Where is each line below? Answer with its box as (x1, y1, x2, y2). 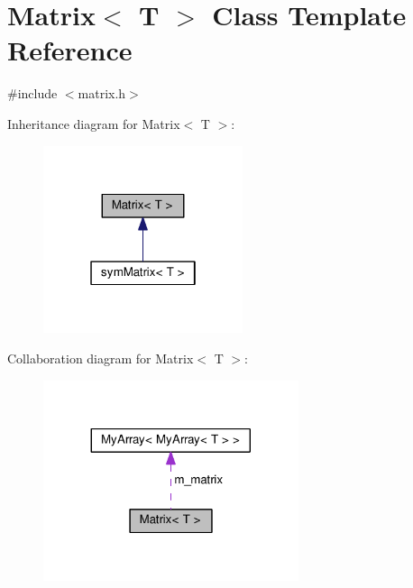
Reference (7, 32, 133, 69)
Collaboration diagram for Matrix (7, 348, 194, 367)
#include (7, 84, 58, 103)
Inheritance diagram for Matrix (7, 114, 180, 133)
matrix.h (78, 84, 126, 103)
